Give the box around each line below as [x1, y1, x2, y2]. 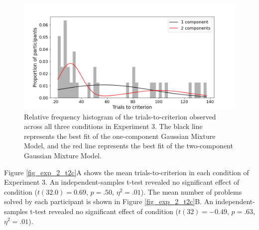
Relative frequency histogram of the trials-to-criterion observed [24, 111, 216, 121]
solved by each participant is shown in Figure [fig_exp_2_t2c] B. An [4, 196, 213, 207]
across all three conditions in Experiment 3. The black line [24, 121, 203, 131]
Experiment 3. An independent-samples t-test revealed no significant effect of [4, 177, 240, 187]
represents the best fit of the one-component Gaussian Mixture [24, 130, 216, 141]
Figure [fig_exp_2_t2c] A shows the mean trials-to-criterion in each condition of [4, 167, 249, 177]
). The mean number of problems [140, 186, 242, 197]
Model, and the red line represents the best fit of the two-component [24, 140, 233, 151]
